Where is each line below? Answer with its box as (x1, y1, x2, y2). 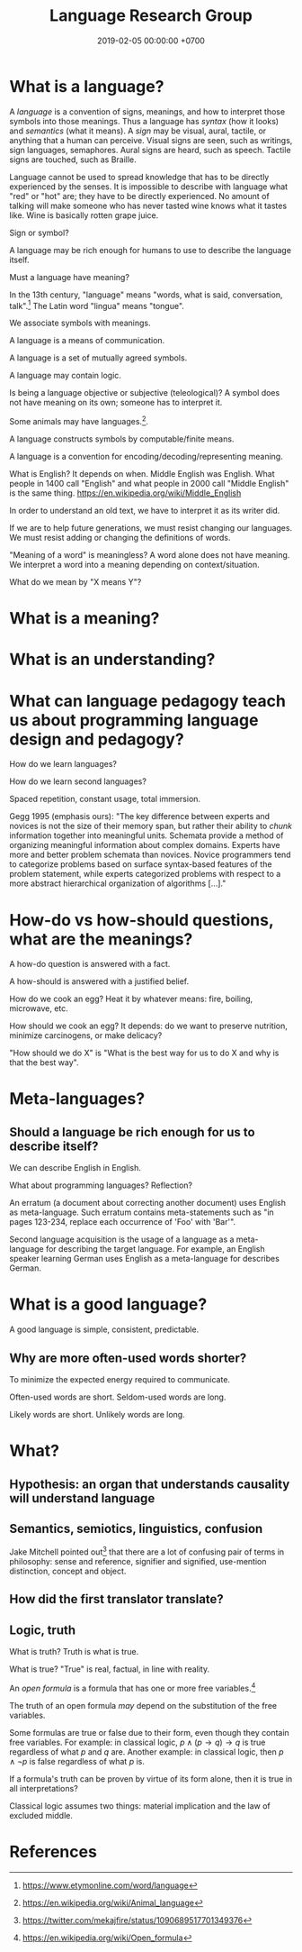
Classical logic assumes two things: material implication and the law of (9, 1800, 271, 1811)
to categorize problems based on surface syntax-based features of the (9, 859, 272, 870)
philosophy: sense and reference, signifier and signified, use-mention (9, 1556, 267, 1567)
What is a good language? (9, 1294, 208, 1315)
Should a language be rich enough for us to (9, 1124, 255, 1140)
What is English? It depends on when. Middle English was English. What (9, 469, 276, 479)
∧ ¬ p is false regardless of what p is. (9, 1756, 146, 1766)
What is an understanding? (9, 650, 216, 670)
